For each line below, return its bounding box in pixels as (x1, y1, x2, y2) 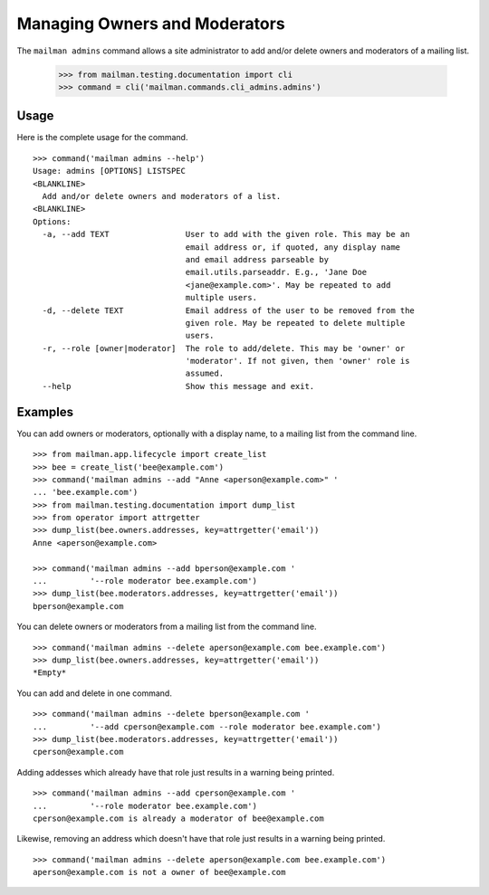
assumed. (185, 368, 225, 379)
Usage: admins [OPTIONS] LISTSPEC (33, 166, 186, 176)
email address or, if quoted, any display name (185, 242, 401, 252)
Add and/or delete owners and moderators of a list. (42, 191, 282, 201)
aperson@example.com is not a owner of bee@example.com (33, 867, 286, 878)
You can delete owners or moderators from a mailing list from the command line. (16, 621, 317, 633)
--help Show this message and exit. (42, 381, 315, 391)
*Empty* (33, 668, 67, 678)
